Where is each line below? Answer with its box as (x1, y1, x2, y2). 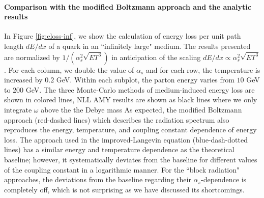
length (4, 40, 24, 51)
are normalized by (4, 51, 60, 62)
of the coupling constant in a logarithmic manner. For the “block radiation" (4, 164, 240, 175)
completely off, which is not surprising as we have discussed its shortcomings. (4, 184, 245, 194)
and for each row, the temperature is (146, 64, 260, 75)
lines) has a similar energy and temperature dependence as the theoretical (4, 144, 234, 155)
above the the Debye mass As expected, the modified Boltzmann (41, 104, 242, 115)
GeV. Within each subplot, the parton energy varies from (56, 74, 234, 85)
